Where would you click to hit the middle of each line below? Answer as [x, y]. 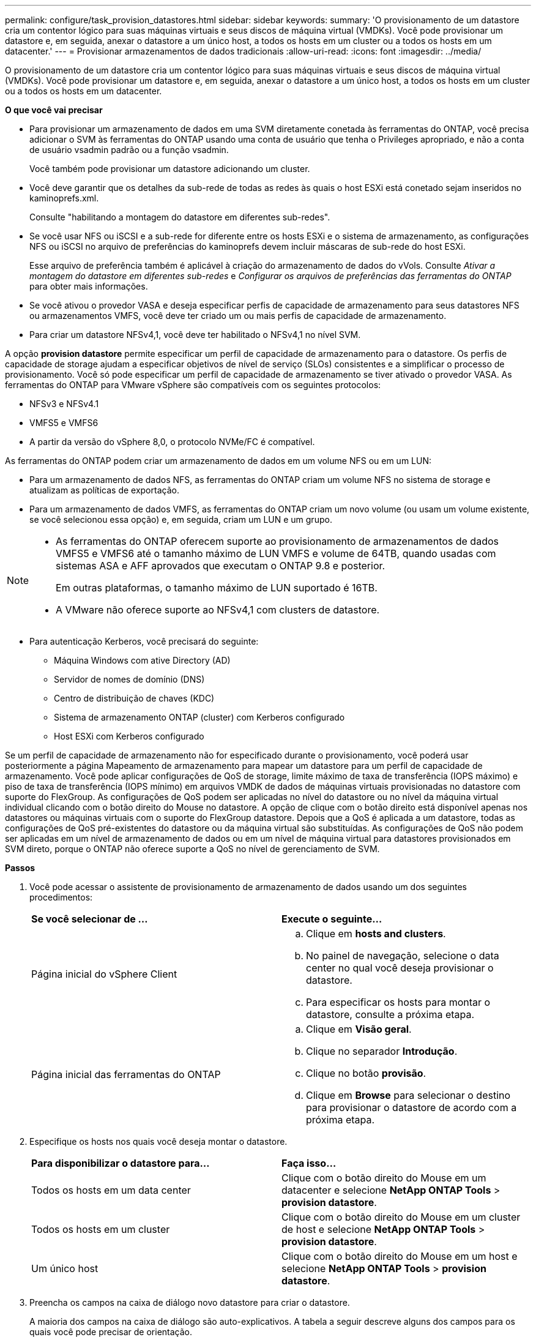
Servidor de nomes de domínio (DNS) [129, 679]
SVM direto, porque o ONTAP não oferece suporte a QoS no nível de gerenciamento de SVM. [192, 849]
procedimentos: [61, 897]
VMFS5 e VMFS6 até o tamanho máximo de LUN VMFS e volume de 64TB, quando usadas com [276, 553]
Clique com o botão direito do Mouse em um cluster [401, 1217]
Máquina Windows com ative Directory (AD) [142, 660]
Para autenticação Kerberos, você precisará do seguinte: [144, 641]
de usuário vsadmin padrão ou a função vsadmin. [129, 150]
